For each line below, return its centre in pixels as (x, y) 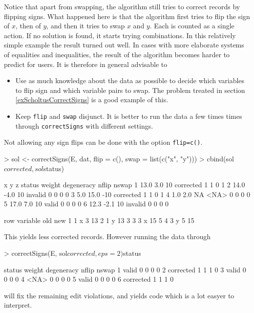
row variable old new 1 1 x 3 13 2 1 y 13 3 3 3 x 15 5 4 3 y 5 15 (99, 220)
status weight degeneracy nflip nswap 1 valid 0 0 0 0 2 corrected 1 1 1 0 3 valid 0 (125, 269)
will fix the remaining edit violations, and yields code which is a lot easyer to (119, 295)
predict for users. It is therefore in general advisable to (86, 64)
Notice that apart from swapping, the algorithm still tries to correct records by (122, 6)
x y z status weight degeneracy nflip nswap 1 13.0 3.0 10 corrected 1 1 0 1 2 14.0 (125, 185)
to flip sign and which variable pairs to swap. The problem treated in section (130, 90)
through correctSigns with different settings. (84, 125)
